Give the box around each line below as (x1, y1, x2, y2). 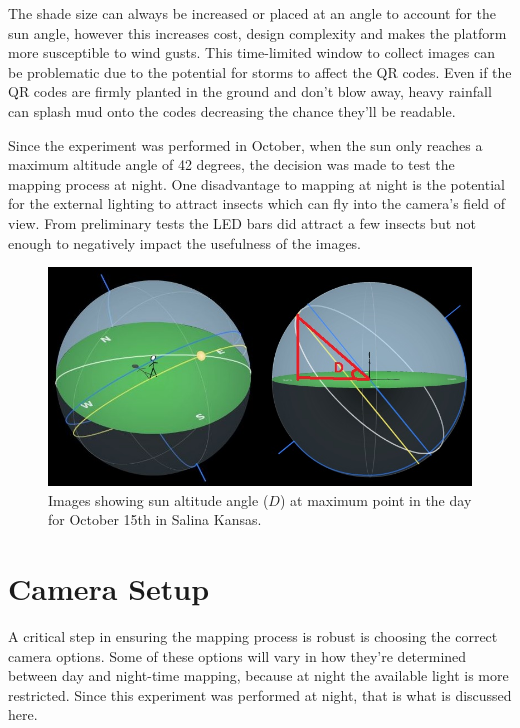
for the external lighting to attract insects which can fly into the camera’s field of (8, 193, 505, 214)
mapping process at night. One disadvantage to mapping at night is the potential (8, 173, 505, 194)
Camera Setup (8, 568, 210, 609)
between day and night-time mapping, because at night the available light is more (8, 665, 509, 686)
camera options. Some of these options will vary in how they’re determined (8, 645, 467, 666)
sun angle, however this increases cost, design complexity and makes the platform (8, 22, 507, 43)
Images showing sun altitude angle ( (48, 489, 269, 510)
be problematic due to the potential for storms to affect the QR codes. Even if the (8, 61, 512, 82)
